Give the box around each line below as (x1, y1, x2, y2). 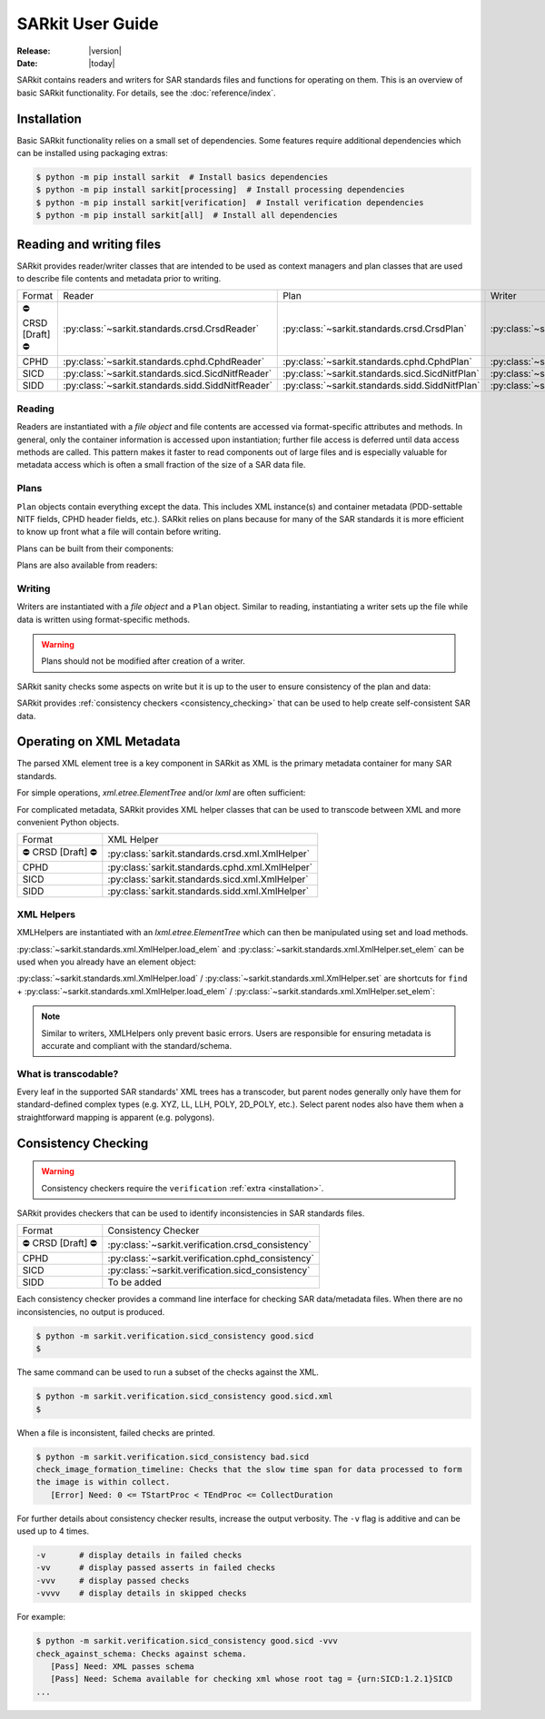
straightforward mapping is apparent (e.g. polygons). (16, 1111, 215, 1122)
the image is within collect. (35, 1477, 171, 1487)
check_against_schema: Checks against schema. (35, 1648, 247, 1659)
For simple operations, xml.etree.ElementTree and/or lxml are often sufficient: (16, 787, 306, 798)
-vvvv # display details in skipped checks (35, 1588, 247, 1598)
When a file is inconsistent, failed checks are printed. (16, 1427, 215, 1438)
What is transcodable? (16, 1067, 119, 1080)
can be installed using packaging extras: (16, 148, 168, 159)
